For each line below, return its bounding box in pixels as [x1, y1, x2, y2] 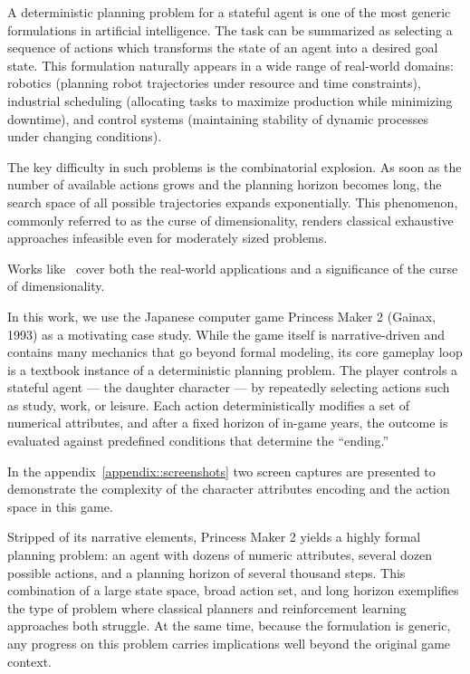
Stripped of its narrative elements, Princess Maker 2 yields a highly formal [7, 527, 421, 546]
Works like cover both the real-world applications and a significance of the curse [7, 258, 458, 277]
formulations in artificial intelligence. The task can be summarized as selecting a [7, 20, 453, 39]
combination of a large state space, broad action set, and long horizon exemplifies [7, 581, 459, 600]
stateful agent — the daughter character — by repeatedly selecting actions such [7, 378, 450, 397]
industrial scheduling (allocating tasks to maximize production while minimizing [7, 91, 453, 110]
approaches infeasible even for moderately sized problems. [7, 228, 328, 247]
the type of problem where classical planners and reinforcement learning [7, 598, 407, 617]
